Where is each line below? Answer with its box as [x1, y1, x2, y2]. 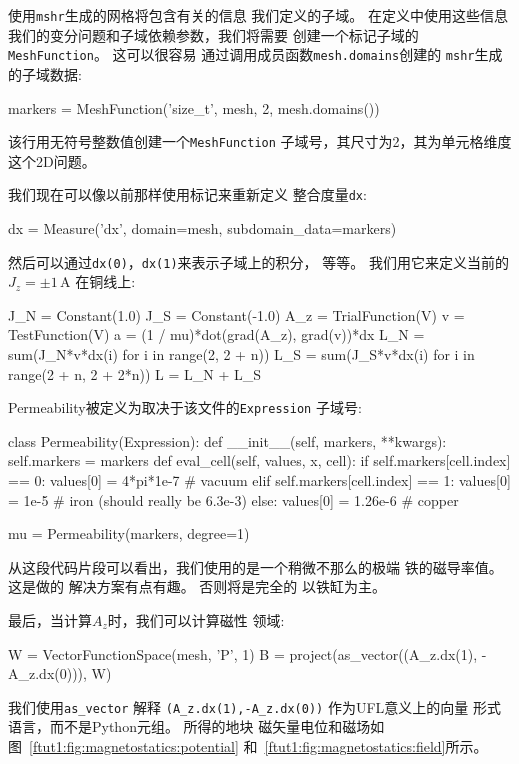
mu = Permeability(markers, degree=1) [8, 523, 250, 544]
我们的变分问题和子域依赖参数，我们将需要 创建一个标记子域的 [8, 24, 419, 45]
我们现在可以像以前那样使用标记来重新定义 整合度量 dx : [8, 184, 367, 205]
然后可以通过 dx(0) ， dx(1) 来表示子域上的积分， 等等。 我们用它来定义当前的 [8, 251, 509, 272]
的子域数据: [8, 63, 82, 84]
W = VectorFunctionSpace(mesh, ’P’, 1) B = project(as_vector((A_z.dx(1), [8, 643, 478, 664]
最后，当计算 [8, 610, 92, 631]
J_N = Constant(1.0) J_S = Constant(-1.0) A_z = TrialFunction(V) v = [8, 304, 465, 325]
